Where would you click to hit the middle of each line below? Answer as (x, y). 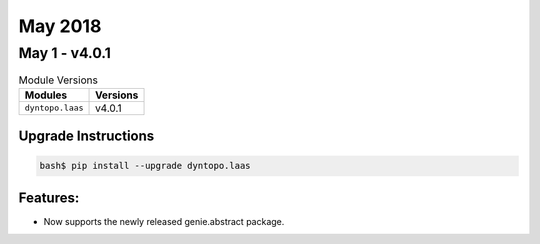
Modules (46, 95)
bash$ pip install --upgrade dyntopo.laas (145, 166)
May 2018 (60, 26)
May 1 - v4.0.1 (65, 53)
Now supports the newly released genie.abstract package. (164, 221)
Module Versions (58, 80)
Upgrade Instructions (86, 136)
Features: (49, 197)
